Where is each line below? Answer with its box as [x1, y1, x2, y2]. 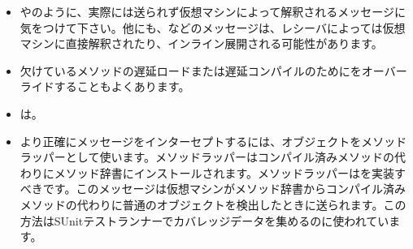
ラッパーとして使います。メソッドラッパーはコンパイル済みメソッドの [20, 148, 394, 165]
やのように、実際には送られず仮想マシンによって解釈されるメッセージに [20, 3, 406, 19]
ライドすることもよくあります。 [20, 78, 190, 95]
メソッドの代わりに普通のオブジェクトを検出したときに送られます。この [20, 195, 406, 213]
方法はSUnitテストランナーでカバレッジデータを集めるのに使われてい [20, 212, 389, 229]
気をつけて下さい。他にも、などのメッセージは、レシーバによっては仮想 [20, 19, 406, 36]
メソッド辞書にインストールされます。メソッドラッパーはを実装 [54, 164, 395, 181]
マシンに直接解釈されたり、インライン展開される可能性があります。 [20, 35, 383, 52]
